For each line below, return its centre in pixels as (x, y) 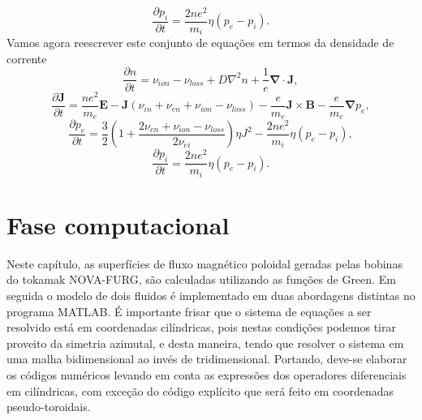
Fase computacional (118, 224)
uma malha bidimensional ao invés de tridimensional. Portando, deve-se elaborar (207, 359)
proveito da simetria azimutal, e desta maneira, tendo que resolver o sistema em (205, 343)
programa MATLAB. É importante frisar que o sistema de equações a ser (189, 311)
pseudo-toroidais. (49, 407)
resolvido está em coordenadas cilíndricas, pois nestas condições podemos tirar (201, 327)
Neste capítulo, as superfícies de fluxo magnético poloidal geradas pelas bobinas (205, 263)
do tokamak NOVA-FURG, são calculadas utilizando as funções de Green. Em (201, 279)
